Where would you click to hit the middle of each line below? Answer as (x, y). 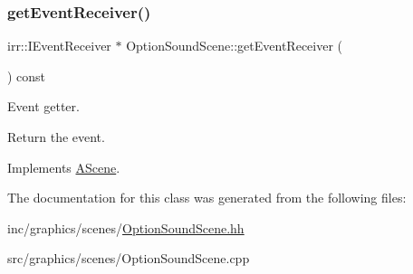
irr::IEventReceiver (59, 46)
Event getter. (43, 106)
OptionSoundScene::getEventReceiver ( (235, 46)
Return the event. (56, 137)
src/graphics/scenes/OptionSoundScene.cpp (129, 258)
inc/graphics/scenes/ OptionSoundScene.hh (126, 227)
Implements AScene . (64, 167)
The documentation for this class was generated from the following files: (207, 198)
